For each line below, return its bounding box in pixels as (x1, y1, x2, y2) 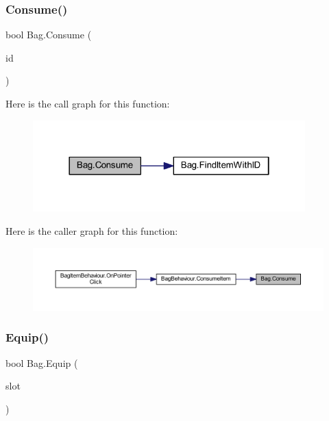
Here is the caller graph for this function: (5, 223, 178, 238)
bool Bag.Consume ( (5, 27, 92, 42)
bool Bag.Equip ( (5, 355, 78, 370)
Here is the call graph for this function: (5, 97, 170, 110)
